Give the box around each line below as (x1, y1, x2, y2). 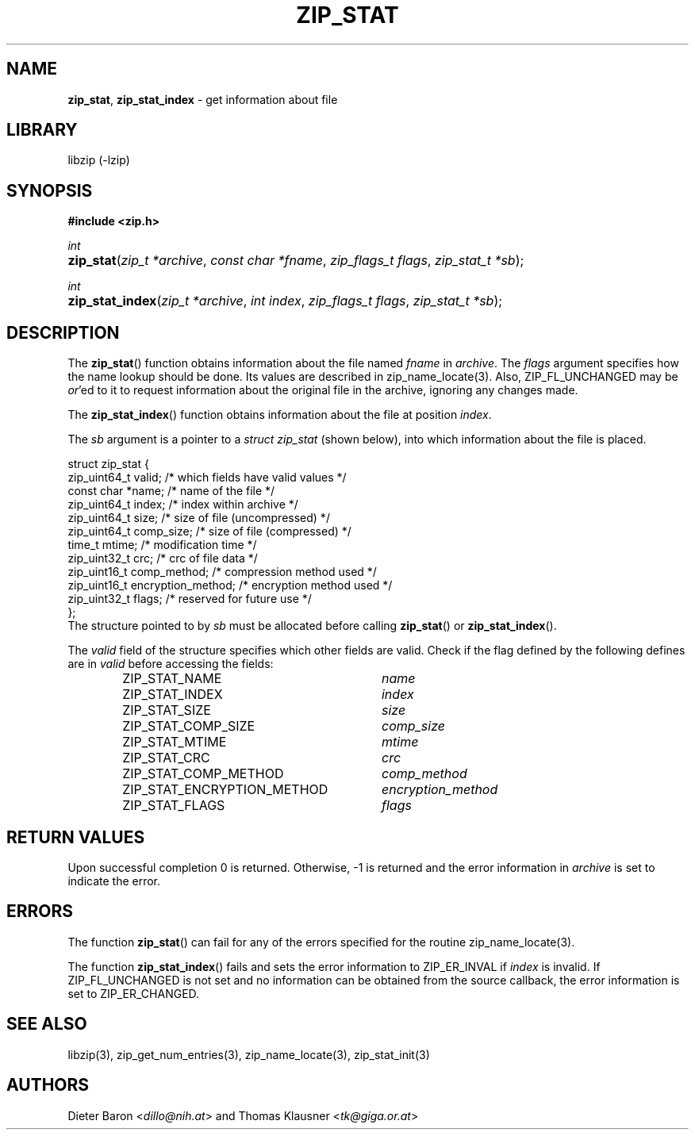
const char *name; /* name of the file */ (67, 484, 275, 498)
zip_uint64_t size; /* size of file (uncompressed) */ (67, 511, 330, 525)
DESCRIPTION (6, 322, 120, 343)
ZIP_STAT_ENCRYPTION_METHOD (122, 781, 328, 798)
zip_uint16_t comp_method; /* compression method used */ (67, 565, 377, 579)
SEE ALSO (6, 1014, 87, 1034)
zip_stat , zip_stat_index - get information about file (67, 92, 338, 106)
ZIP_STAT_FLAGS (122, 797, 225, 814)
